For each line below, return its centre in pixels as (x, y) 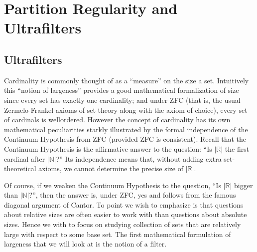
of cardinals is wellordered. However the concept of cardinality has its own (117, 120)
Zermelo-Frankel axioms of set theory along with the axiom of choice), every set (126, 110)
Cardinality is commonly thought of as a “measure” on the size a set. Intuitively (127, 80)
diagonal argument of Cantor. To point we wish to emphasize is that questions (124, 204)
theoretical (20, 168)
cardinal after (25, 158)
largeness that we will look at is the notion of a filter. (85, 244)
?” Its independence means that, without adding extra (139, 158)
